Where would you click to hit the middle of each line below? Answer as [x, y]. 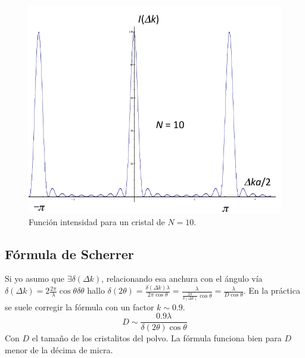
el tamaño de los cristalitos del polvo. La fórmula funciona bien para [157, 338]
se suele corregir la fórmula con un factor [80, 306]
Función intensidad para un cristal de [97, 221]
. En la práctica [272, 290]
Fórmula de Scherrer [69, 253]
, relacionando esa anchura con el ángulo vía [182, 278]
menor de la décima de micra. [59, 349]
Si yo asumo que [35, 278]
